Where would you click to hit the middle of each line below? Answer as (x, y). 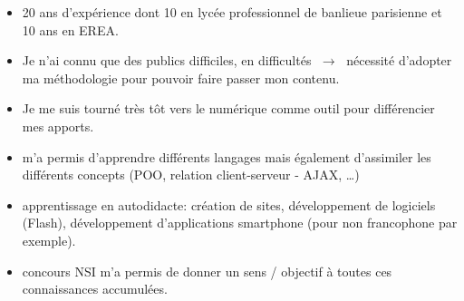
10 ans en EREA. (70, 29)
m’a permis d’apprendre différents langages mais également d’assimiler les (227, 156)
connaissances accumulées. (95, 289)
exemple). (49, 240)
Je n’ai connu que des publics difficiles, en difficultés (167, 60)
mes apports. (58, 126)
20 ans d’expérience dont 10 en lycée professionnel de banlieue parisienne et (232, 12)
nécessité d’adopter (399, 60)
